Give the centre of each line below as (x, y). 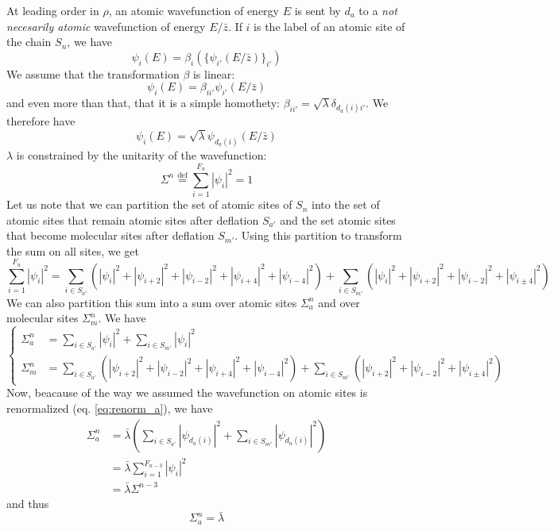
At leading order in (53, 10)
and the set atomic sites (338, 219)
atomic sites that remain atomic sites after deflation (133, 219)
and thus (28, 503)
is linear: (214, 73)
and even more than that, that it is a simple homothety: (143, 103)
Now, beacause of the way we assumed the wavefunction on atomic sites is (187, 392)
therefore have (41, 121)
